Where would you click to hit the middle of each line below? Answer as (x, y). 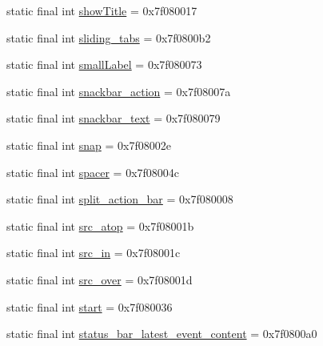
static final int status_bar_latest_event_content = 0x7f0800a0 (162, 334)
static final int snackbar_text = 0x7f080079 (114, 118)
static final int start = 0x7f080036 (90, 306)
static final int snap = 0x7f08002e (89, 145)
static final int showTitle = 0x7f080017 (102, 10)
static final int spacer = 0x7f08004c (93, 172)
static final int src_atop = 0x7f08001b (100, 225)
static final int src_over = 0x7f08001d (100, 279)
